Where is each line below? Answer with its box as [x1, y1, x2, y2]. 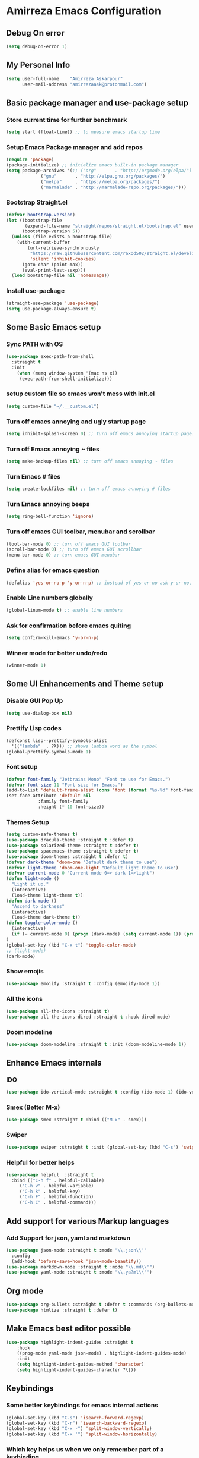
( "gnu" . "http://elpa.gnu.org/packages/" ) [40, 173, 166, 179]
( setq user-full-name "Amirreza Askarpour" [6, 76, 123, 81]
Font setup [6, 763, 38, 771]
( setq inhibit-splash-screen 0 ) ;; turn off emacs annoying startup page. [6, 431, 195, 436]
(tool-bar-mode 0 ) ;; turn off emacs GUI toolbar [6, 541, 131, 547]
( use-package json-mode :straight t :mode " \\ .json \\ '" [6, 1247, 147, 1253]
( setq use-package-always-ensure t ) [6, 306, 97, 312]
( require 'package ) [6, 156, 54, 163]
